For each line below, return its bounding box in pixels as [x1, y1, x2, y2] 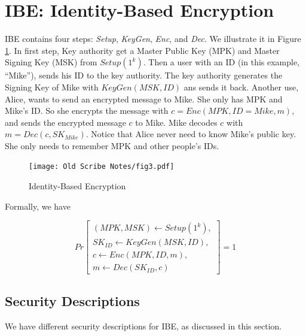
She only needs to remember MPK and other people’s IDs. [5, 139, 219, 152]
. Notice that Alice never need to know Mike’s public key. [85, 128, 296, 140]
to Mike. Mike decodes [135, 116, 218, 128]
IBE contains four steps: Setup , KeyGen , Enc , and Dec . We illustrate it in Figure [5, 32, 301, 45]
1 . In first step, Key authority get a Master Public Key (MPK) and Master [5, 44, 280, 56]
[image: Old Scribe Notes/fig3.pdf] [29, 162, 175, 171]
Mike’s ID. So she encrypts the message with [5, 104, 169, 117]
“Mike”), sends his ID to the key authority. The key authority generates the [5, 69, 283, 81]
